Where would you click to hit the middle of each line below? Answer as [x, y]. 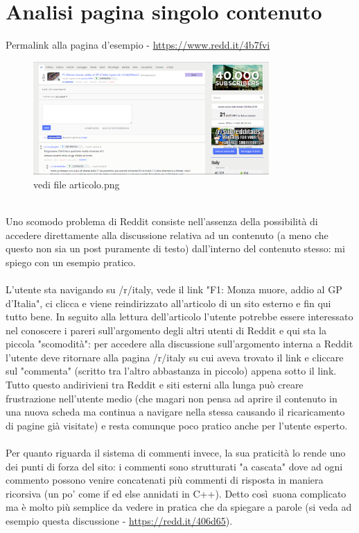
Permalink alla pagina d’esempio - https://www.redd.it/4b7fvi [138, 45]
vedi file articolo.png [77, 184]
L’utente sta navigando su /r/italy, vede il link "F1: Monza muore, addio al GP [174, 289]
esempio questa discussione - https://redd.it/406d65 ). [119, 520]
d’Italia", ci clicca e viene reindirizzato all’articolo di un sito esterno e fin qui [168, 303]
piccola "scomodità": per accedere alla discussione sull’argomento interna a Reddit [179, 344]
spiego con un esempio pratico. [71, 262]
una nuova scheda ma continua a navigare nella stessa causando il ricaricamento [175, 412]
